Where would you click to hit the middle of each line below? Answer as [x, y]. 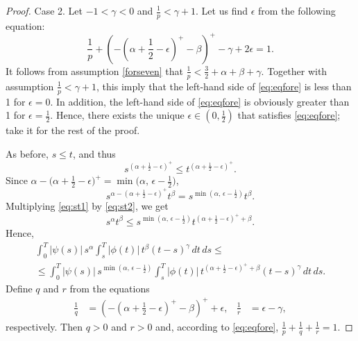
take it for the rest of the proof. [73, 130]
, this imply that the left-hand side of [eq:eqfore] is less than [224, 86]
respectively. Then [44, 326]
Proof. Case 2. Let [44, 10]
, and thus [94, 153]
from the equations [110, 288]
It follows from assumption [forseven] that [94, 70]
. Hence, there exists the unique [117, 115]
